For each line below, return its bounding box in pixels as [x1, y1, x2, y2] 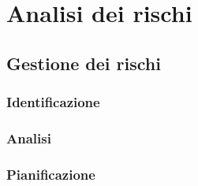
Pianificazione [6, 164, 95, 184]
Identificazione [6, 92, 100, 112]
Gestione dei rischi [6, 50, 161, 75]
